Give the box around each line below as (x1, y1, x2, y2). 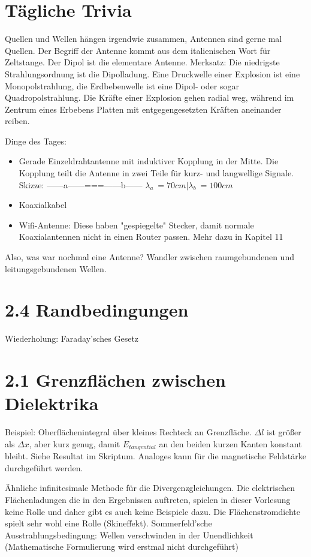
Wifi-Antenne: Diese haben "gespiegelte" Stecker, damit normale (19, 218, 254, 231)
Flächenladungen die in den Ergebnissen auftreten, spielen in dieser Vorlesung (5, 493, 291, 506)
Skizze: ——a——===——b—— (19, 178, 143, 191)
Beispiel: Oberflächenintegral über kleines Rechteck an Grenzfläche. (5, 426, 252, 438)
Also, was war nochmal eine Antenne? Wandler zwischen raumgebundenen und (5, 251, 294, 263)
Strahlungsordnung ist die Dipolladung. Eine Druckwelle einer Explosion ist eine (5, 67, 300, 80)
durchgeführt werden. (5, 461, 83, 474)
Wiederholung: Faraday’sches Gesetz (5, 332, 139, 345)
